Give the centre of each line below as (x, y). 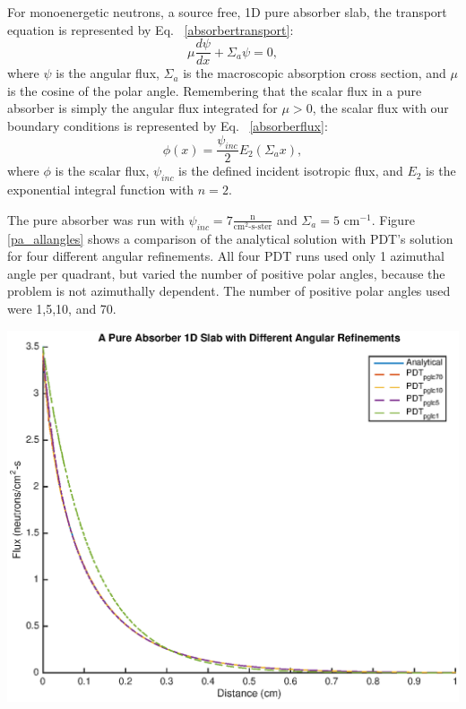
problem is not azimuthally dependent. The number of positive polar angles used (229, 291)
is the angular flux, (108, 73)
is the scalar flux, (102, 171)
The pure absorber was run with (96, 219)
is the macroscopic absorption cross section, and (315, 73)
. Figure (393, 219)
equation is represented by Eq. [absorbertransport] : (151, 29)
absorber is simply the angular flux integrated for (142, 108)
